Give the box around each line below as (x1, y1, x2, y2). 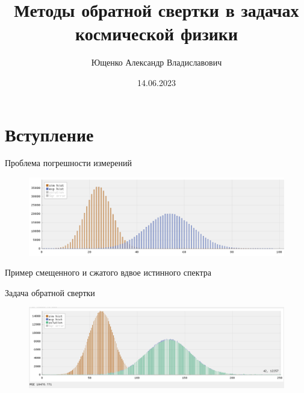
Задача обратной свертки (5, 286, 95, 299)
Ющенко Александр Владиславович (91, 56, 222, 69)
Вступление (5, 122, 94, 146)
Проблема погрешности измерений (5, 156, 132, 169)
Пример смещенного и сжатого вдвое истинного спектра (5, 266, 211, 279)
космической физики (75, 21, 238, 46)
